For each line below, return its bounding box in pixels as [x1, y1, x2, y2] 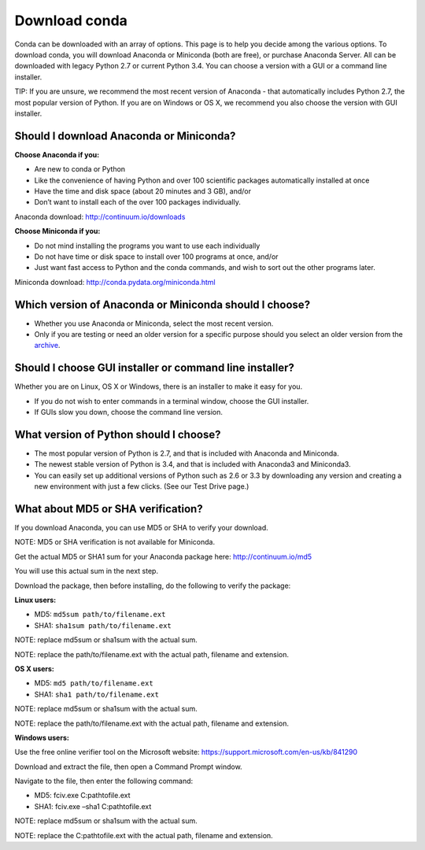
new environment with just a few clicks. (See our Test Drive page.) [34, 482, 249, 491]
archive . [34, 341, 61, 350]
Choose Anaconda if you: [14, 150, 100, 159]
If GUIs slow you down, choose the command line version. [34, 408, 224, 417]
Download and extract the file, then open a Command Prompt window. [14, 762, 243, 771]
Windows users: [14, 733, 70, 742]
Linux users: [14, 595, 57, 605]
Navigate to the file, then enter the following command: [14, 776, 194, 786]
